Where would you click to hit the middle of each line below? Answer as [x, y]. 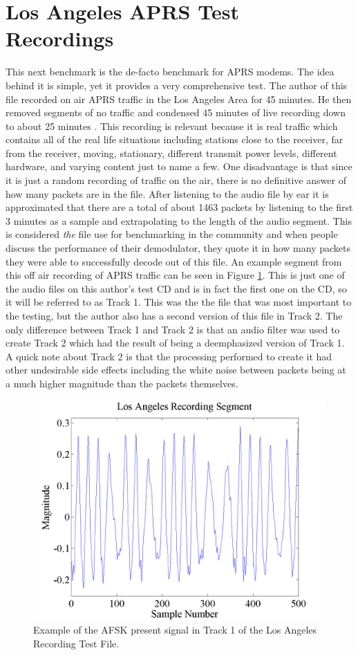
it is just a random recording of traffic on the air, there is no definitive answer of [176, 180]
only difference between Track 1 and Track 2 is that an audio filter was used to [173, 329]
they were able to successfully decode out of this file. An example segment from [174, 261]
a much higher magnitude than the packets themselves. [122, 383]
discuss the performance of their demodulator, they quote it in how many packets [178, 248]
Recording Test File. [76, 643]
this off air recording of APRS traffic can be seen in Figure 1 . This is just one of [175, 275]
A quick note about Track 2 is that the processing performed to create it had [169, 356]
